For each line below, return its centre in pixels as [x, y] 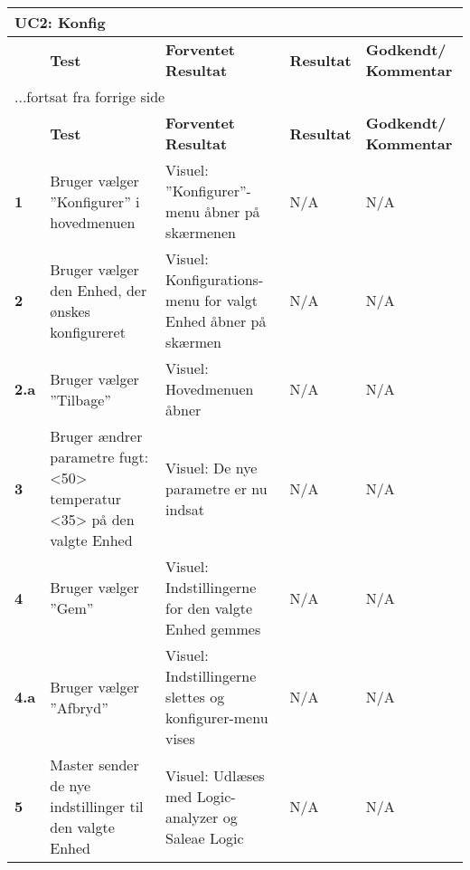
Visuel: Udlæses [215, 775]
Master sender [94, 765]
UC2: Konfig [60, 22]
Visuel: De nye [211, 467]
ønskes [70, 311]
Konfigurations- [215, 279]
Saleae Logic [205, 837]
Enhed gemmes [213, 629]
